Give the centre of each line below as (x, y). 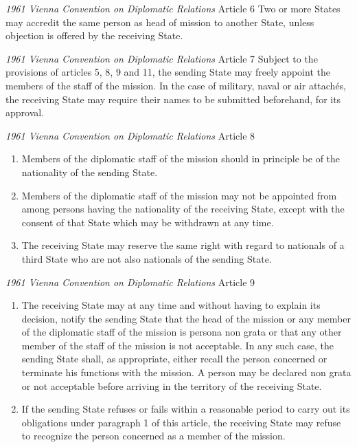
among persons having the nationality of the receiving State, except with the (183, 209)
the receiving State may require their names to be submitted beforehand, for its (173, 99)
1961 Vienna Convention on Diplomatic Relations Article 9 (130, 282)
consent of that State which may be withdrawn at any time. (148, 222)
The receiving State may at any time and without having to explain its (171, 305)
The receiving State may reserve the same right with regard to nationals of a (183, 245)
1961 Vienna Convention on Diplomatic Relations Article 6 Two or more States (173, 8)
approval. (25, 112)
